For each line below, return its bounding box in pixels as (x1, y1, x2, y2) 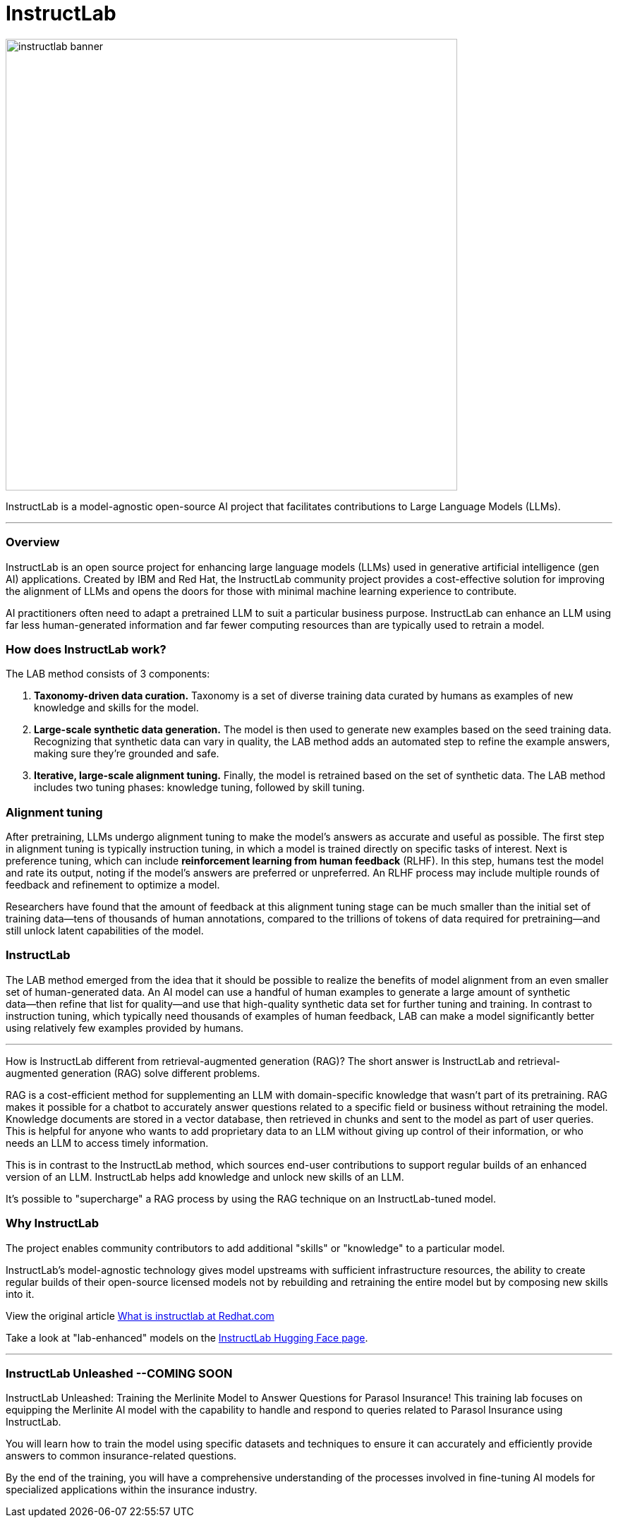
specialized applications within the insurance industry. (6, 1483, 257, 1496)
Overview (6, 535, 60, 550)
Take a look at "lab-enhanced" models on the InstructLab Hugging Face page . (6, 1331, 368, 1344)
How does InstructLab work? (6, 642, 166, 656)
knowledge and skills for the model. (34, 702, 199, 714)
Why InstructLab (6, 1216, 99, 1231)
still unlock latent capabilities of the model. (6, 925, 204, 937)
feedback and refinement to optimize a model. (6, 879, 220, 891)
